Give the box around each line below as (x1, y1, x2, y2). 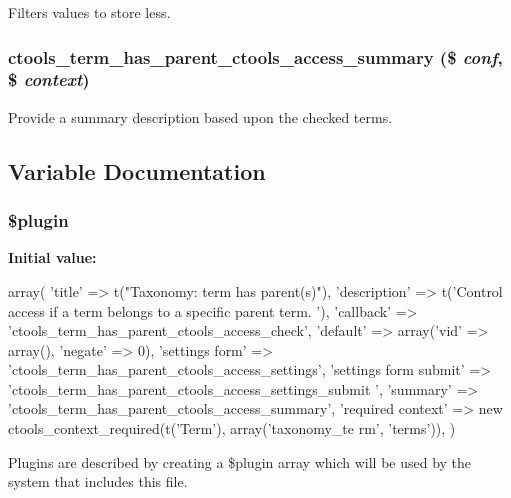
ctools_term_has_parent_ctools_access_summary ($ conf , (8, 44, 503, 69)
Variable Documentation (8, 155, 266, 186)
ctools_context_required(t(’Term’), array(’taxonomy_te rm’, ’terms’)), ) (8, 418, 456, 439)
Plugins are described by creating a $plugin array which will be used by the (8, 451, 472, 472)
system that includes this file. (8, 471, 188, 492)
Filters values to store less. (8, 2, 171, 22)
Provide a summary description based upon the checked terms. (8, 106, 393, 127)
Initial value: (8, 247, 97, 268)
